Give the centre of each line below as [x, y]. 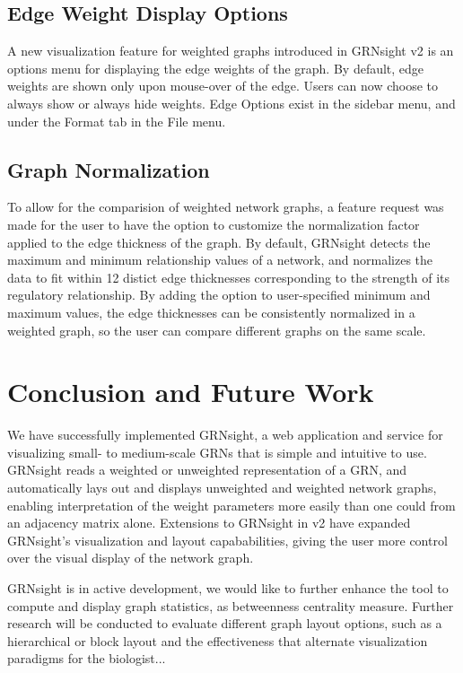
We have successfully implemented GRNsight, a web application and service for [225, 435]
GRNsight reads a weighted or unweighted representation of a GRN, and [207, 470]
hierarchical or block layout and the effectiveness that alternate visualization [218, 640]
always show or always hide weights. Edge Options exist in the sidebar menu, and [231, 103]
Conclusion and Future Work [191, 392]
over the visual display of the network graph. [131, 558]
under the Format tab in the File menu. [117, 121]
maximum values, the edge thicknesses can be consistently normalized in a [211, 312]
